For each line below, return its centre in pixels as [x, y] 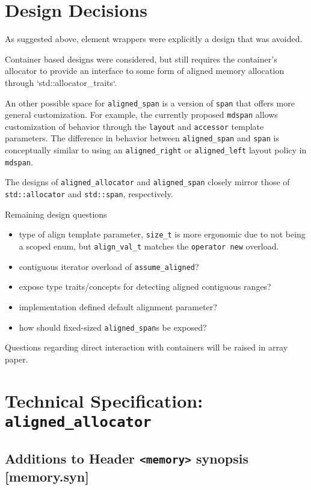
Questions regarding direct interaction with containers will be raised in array [146, 347]
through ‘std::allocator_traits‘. [61, 82]
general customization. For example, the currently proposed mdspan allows [141, 115]
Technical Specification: [104, 400]
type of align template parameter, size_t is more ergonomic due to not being [162, 234]
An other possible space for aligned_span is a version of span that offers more [150, 103]
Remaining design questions [56, 214]
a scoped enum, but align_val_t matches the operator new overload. [149, 246]
